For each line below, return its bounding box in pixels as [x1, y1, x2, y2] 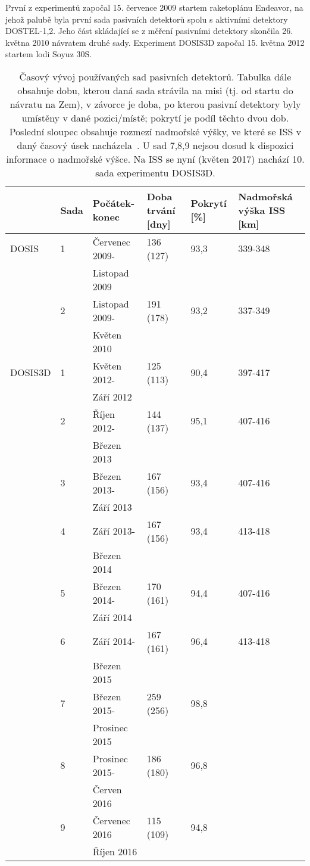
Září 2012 [92, 389, 132, 403]
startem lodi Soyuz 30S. [5, 48, 92, 60]
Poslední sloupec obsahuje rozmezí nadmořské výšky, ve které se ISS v [9, 124, 302, 138]
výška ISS [238, 203, 286, 217]
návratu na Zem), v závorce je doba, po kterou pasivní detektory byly [10, 97, 301, 111]
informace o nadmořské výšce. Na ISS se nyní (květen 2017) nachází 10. [6, 151, 305, 166]
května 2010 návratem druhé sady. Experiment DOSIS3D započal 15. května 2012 [5, 36, 305, 48]
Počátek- [92, 196, 135, 210]
